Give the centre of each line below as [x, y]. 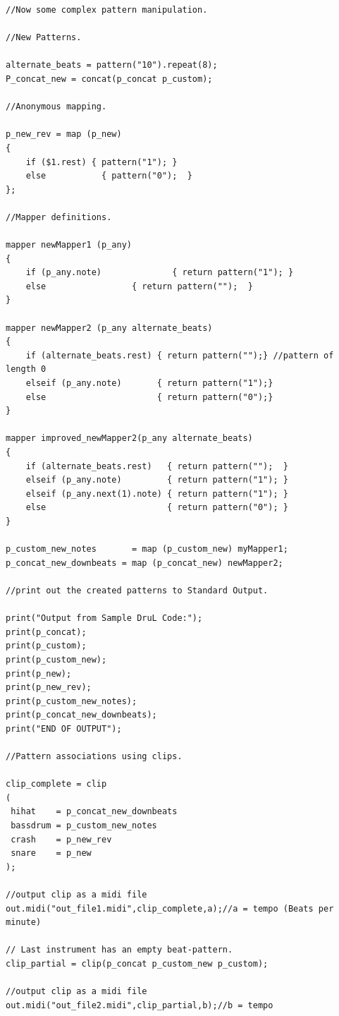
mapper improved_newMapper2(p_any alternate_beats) [129, 439]
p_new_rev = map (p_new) [64, 134]
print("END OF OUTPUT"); [64, 728]
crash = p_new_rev [61, 839]
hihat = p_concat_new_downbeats [94, 812]
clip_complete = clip [56, 784]
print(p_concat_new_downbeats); [81, 715]
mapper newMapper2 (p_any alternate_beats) [109, 328]
